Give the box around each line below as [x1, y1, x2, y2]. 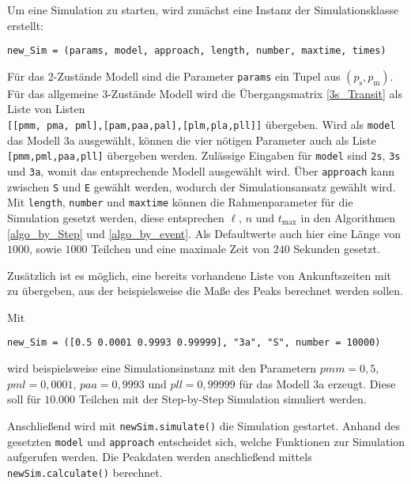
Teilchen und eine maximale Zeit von [91, 240, 270, 257]
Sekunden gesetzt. [293, 240, 380, 257]
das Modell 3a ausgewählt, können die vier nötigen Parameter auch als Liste [7, 131, 376, 148]
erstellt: [7, 17, 44, 33]
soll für [7, 391, 41, 407]
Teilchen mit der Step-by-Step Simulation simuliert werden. [78, 391, 367, 407]
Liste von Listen [7, 100, 85, 117]
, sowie [29, 240, 62, 257]
